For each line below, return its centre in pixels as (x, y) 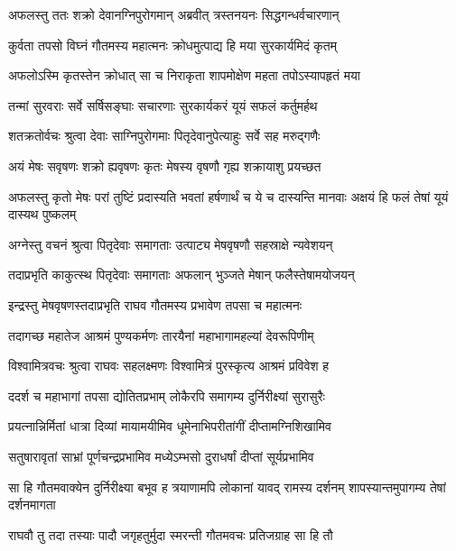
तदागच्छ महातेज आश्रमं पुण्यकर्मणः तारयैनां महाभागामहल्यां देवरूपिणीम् (161, 335)
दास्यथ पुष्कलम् (42, 214)
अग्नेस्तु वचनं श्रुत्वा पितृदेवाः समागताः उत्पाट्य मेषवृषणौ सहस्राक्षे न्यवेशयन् (171, 244)
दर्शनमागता (32, 505)
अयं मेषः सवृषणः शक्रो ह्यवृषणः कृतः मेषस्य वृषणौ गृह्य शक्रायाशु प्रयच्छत (165, 165)
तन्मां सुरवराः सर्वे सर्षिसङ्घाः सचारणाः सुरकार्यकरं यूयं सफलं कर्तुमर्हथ (163, 105)
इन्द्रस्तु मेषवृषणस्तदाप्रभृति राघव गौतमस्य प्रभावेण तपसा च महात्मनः (155, 304)
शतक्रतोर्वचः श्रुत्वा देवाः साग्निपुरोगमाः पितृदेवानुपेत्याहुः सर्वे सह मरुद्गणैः (164, 136)
